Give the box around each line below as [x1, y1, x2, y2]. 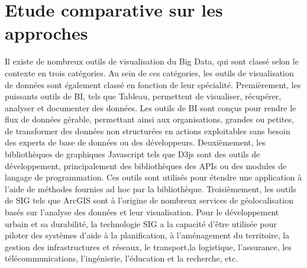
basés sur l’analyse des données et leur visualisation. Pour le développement [5, 206, 279, 218]
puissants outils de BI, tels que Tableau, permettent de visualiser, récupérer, [5, 90, 282, 102]
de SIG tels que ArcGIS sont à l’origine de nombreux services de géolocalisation [5, 194, 293, 206]
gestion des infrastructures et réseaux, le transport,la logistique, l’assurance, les [5, 240, 292, 253]
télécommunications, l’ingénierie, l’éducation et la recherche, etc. [5, 252, 238, 264]
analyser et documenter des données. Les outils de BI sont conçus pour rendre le [5, 101, 296, 114]
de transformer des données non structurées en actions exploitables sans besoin [5, 124, 290, 137]
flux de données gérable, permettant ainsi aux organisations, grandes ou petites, [5, 113, 294, 125]
